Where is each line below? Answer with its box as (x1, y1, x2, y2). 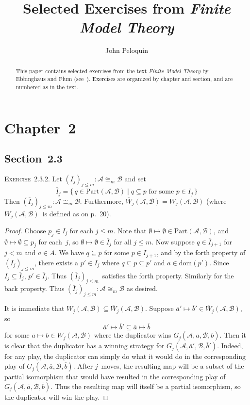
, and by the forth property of (156, 247, 246, 258)
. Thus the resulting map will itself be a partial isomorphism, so (50, 381, 241, 391)
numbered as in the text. (16, 83, 79, 91)
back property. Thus (4, 283, 65, 293)
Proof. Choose (4, 225, 46, 235)
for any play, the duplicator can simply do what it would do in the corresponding (4, 351, 246, 361)
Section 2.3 (4, 151, 63, 166)
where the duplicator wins (94, 330, 171, 340)
